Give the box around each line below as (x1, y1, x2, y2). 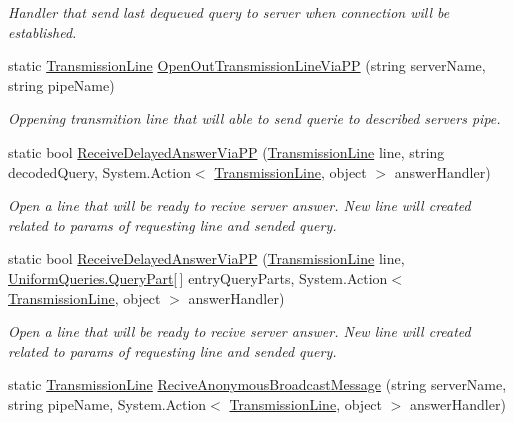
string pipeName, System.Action (8, 393, 207, 414)
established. (8, 21, 77, 42)
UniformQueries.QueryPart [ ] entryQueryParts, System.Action (8, 267, 388, 288)
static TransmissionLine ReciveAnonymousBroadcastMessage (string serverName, (8, 374, 507, 395)
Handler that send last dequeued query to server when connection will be (8, 2, 450, 22)
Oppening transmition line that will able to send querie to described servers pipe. (8, 108, 501, 129)
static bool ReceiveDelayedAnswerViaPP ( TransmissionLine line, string (8, 141, 445, 162)
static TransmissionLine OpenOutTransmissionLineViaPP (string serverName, (8, 55, 486, 76)
